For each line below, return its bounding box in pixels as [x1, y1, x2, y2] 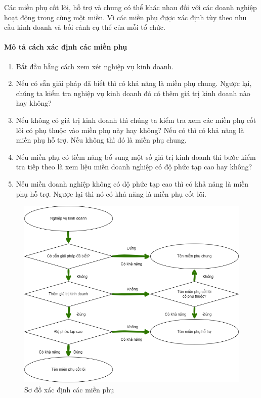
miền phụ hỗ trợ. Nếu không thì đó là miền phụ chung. [16, 135, 187, 145]
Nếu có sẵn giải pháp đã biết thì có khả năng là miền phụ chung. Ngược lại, [16, 78, 252, 89]
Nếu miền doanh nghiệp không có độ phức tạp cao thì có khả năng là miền [16, 178, 249, 189]
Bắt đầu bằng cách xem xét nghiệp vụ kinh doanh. [16, 61, 174, 71]
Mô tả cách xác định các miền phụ [4, 41, 127, 52]
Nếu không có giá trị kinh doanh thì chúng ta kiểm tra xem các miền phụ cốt [16, 114, 256, 125]
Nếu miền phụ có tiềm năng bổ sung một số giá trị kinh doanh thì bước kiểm [16, 151, 256, 162]
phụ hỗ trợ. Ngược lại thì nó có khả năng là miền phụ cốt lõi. [16, 188, 206, 199]
